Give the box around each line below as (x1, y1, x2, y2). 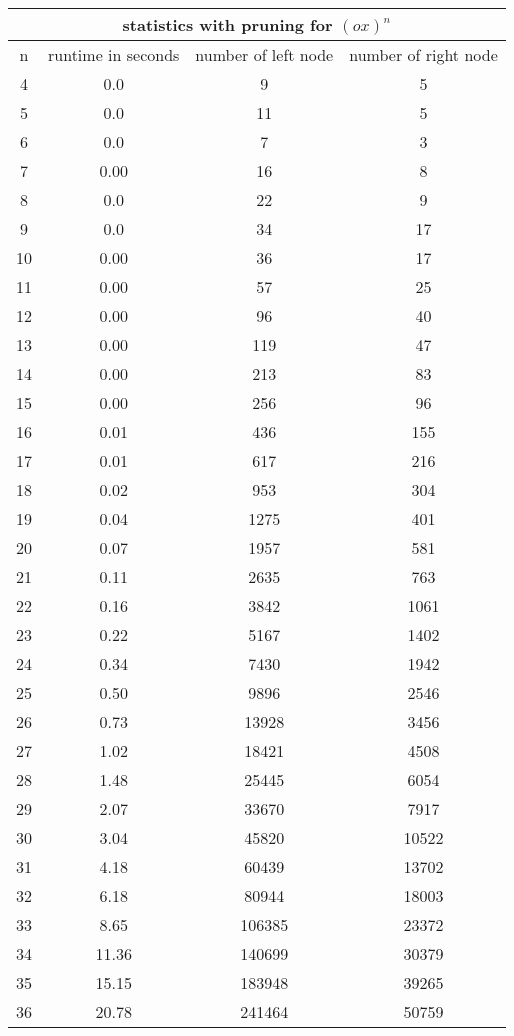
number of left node (195, 43, 334, 66)
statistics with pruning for (122, 13, 333, 36)
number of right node (349, 43, 498, 66)
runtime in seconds (48, 43, 180, 66)
